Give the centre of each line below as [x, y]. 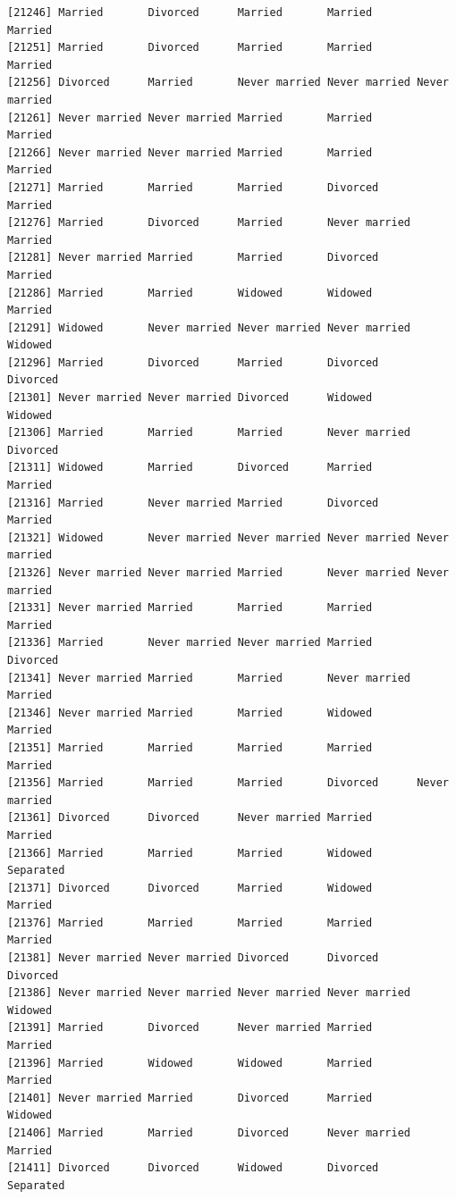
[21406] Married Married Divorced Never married [209, 1133]
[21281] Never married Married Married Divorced [193, 258]
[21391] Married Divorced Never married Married [190, 1028]
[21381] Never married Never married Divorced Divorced [193, 958]
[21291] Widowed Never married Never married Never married [209, 327]
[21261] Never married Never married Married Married [190, 117]
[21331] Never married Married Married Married [190, 608]
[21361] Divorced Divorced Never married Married [190, 818]
